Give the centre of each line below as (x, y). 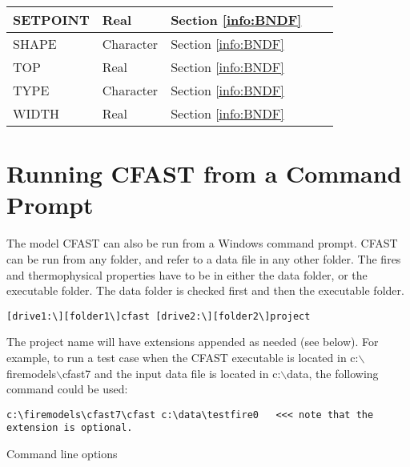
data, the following (333, 373)
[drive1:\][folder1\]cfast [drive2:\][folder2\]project (159, 316)
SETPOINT (51, 20)
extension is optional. (70, 428)
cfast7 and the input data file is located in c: (171, 373)
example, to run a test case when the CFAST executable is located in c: (183, 357)
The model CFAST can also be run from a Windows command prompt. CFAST (202, 243)
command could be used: (67, 389)
